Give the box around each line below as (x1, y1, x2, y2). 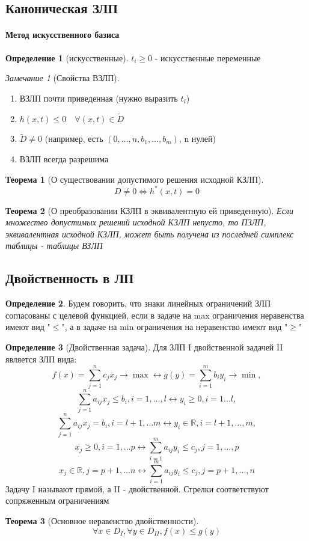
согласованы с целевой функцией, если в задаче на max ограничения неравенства (5, 308, 304, 321)
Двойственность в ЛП (5, 269, 134, 287)
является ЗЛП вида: (5, 352, 77, 365)
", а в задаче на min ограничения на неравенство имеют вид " (61, 320, 288, 333)
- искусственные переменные (154, 51, 261, 64)
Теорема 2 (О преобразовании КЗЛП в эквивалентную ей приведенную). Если (5, 204, 293, 216)
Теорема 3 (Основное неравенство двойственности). (5, 515, 199, 527)
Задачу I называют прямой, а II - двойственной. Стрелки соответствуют (5, 482, 269, 495)
